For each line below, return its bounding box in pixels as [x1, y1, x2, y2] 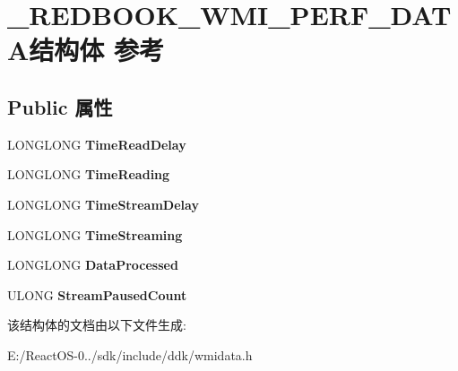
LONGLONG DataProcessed [7, 255, 178, 274]
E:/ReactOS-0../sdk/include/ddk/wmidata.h [7, 345, 253, 364]
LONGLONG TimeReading [7, 165, 170, 184]
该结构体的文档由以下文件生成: [7, 315, 186, 334]
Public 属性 [7, 92, 113, 120]
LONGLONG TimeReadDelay [7, 134, 186, 153]
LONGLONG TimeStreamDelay [7, 194, 199, 213]
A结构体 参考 [7, 31, 165, 68]
